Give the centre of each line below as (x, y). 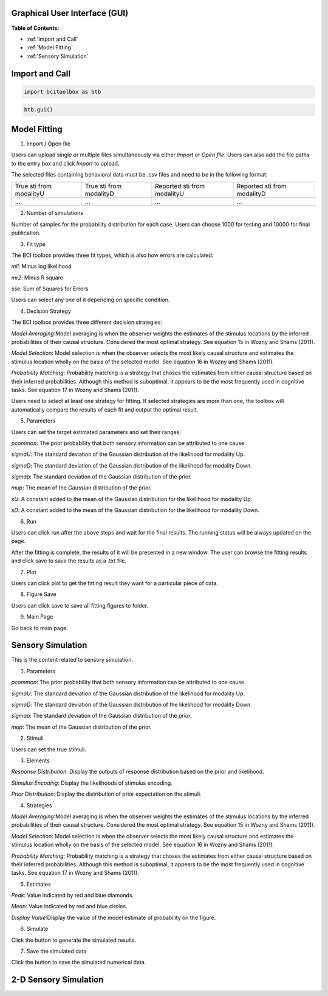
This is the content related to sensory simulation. (72, 660)
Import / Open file (49, 144)
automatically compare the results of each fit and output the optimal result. (105, 409)
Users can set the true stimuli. (49, 749)
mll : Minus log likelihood (41, 266)
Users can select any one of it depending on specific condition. (91, 300)
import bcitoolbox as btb (63, 92)
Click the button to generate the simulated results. (74, 940)
